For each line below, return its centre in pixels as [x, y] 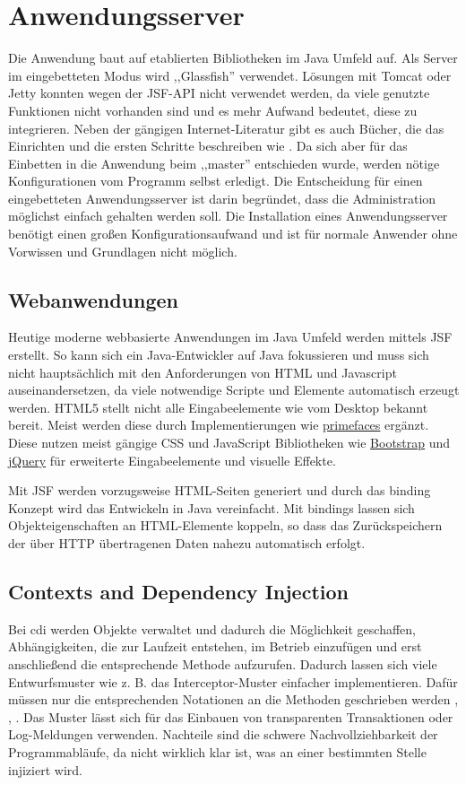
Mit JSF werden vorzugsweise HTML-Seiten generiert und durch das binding [220, 490]
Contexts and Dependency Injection [178, 591]
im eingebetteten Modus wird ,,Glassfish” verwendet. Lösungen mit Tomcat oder [230, 75]
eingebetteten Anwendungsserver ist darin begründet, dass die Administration [222, 198]
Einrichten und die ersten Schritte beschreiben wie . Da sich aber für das [208, 146]
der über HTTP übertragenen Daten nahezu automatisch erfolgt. [187, 542]
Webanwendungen [94, 299]
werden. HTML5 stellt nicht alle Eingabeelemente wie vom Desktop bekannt [218, 407]
